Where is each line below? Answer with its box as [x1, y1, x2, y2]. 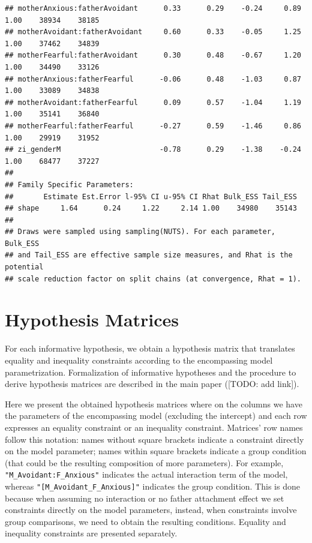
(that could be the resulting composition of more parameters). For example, [5, 456, 284, 469]
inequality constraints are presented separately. [5, 527, 178, 539]
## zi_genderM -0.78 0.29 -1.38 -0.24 [5, 145, 301, 154]
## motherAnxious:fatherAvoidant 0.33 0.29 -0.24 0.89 [5, 4, 301, 13]
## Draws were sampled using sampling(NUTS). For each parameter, [5, 227, 276, 236]
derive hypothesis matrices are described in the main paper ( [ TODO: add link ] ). [5, 377, 299, 390]
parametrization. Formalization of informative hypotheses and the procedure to [5, 365, 296, 378]
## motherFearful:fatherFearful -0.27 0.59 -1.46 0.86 [5, 121, 301, 130]
